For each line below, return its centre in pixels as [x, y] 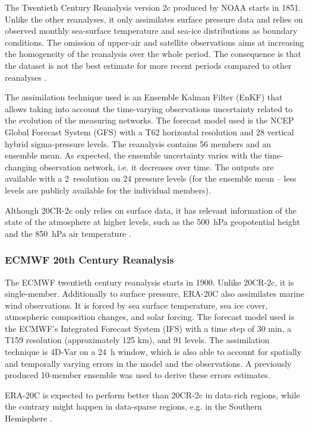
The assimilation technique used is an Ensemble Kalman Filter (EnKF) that [144, 97]
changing [21, 167]
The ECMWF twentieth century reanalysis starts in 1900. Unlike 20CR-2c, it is [149, 282]
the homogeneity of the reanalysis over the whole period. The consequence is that [153, 54]
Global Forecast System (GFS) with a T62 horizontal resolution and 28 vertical [149, 131]
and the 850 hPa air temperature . [68, 233]
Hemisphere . [29, 418]
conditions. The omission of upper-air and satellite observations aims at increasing [154, 42]
